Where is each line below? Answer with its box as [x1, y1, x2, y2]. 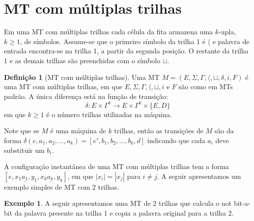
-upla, [219, 26, 236, 37]
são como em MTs [178, 81, 233, 92]
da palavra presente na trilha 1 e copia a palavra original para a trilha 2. [14, 207, 234, 218]
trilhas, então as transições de [114, 125, 203, 136]
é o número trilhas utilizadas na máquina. [46, 109, 172, 119]
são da [214, 125, 234, 136]
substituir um [4, 145, 45, 155]
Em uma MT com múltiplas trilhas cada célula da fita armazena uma [4, 26, 213, 37]
